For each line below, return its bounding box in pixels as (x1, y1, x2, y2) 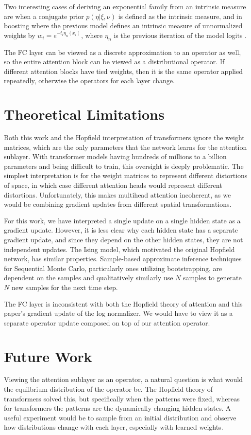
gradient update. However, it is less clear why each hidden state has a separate (4, 225, 238, 235)
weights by (4, 30, 35, 40)
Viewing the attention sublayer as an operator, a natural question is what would (4, 374, 243, 384)
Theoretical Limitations (4, 104, 165, 124)
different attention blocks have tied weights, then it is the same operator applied (4, 66, 243, 76)
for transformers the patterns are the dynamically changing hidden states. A (4, 403, 231, 413)
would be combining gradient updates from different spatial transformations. (4, 199, 232, 209)
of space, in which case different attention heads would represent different (4, 180, 222, 190)
